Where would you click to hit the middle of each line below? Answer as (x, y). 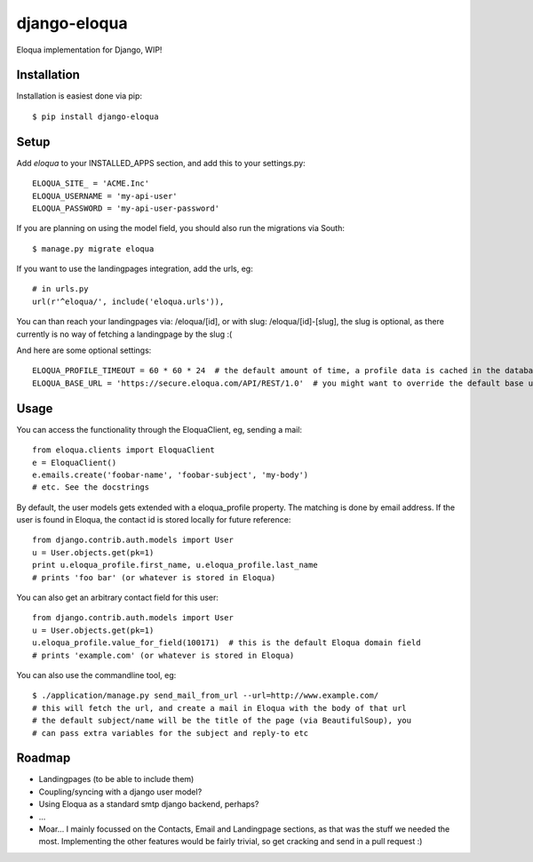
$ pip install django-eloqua (95, 116)
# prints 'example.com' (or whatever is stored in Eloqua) (163, 655)
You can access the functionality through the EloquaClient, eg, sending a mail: (159, 429)
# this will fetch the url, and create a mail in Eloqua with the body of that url (220, 708)
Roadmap (44, 758)
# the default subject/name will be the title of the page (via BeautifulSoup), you (222, 721)
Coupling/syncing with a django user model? (120, 792)
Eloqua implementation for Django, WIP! (89, 50)
